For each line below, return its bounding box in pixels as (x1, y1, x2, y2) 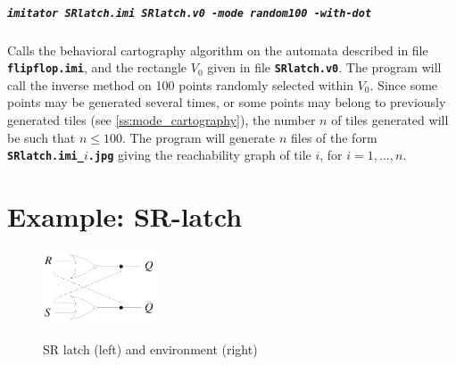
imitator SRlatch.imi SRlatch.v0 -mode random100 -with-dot (7, 6, 372, 20)
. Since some (369, 75, 438, 94)
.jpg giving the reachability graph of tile (87, 145, 311, 164)
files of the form (290, 128, 377, 146)
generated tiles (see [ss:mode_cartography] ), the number (7, 111, 316, 129)
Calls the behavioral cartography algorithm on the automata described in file (7, 40, 428, 59)
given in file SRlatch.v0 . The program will (207, 58, 442, 77)
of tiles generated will (331, 111, 449, 129)
